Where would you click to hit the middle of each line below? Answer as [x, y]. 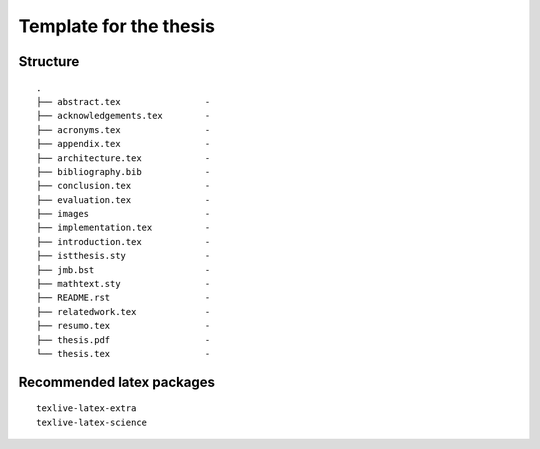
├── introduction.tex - [123, 241]
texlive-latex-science [92, 422]
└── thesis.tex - [123, 353]
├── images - [123, 214]
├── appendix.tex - [123, 144]
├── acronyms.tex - [123, 129]
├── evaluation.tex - [123, 199]
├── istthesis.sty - [123, 256]
